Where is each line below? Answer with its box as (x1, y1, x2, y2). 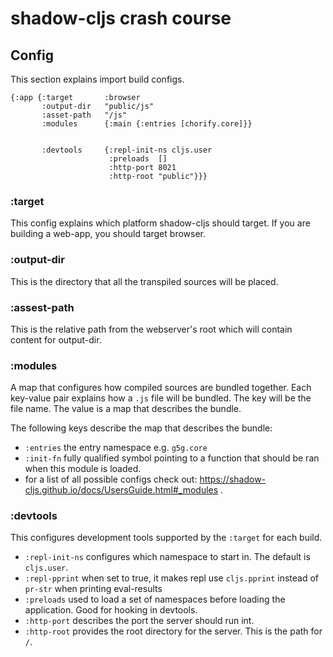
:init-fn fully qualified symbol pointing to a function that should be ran (24, 452, 320, 464)
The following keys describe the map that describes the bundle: (10, 422, 273, 434)
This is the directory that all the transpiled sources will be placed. (10, 275, 279, 287)
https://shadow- (199, 473, 267, 486)
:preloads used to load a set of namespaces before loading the (24, 593, 286, 606)
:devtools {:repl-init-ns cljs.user (41, 145, 213, 155)
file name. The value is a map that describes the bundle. (10, 403, 242, 415)
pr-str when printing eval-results (24, 583, 163, 595)
